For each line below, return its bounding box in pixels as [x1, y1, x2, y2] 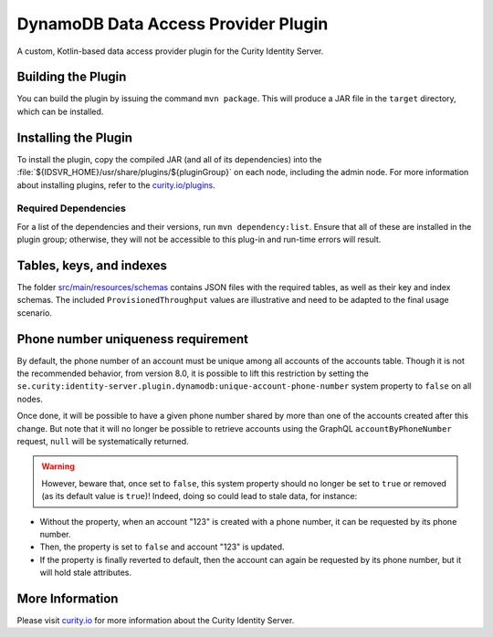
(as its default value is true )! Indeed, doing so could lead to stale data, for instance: [41, 491, 358, 502]
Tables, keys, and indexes [16, 257, 168, 273]
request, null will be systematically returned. [16, 436, 189, 446]
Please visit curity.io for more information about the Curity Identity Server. [16, 615, 295, 626]
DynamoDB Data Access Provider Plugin [16, 14, 329, 34]
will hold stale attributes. [39, 567, 132, 579]
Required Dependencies [16, 202, 127, 214]
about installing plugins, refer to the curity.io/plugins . [16, 179, 216, 191]
